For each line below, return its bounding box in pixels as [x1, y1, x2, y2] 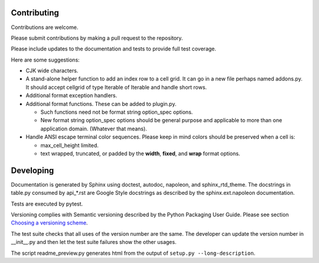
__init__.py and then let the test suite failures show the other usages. [11, 239, 177, 246]
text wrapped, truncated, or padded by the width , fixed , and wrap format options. [40, 150, 240, 157]
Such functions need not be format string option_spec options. [40, 108, 193, 116]
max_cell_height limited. [40, 142, 99, 149]
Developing [11, 165, 54, 175]
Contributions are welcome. [11, 24, 79, 31]
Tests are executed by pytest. [11, 200, 83, 207]
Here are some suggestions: [11, 56, 80, 63]
